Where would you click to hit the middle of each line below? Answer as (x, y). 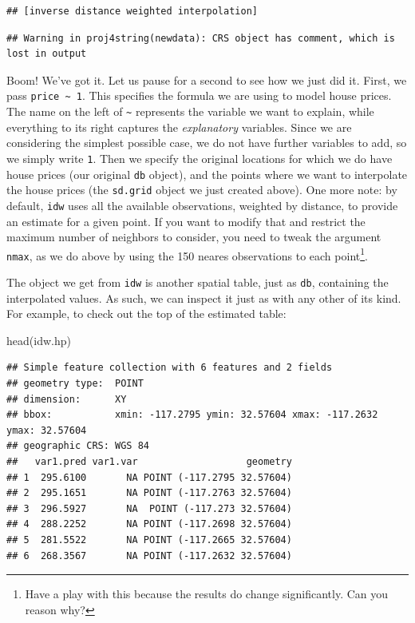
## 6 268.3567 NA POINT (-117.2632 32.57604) (149, 556)
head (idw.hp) (39, 340)
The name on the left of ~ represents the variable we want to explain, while (190, 111)
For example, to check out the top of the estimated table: (146, 313)
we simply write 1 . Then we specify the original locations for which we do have (200, 158)
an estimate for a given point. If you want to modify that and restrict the (186, 221)
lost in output (47, 54)
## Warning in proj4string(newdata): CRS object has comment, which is (201, 38)
